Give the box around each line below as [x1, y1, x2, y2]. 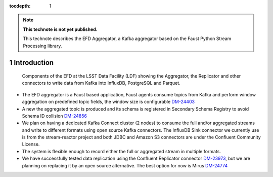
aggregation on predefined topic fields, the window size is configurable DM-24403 [22, 99, 195, 105]
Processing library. [23, 43, 62, 49]
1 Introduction [9, 58, 54, 67]
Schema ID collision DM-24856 [22, 113, 87, 119]
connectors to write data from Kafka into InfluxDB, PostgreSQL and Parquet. [22, 80, 180, 86]
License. [22, 141, 40, 147]
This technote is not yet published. [23, 26, 98, 32]
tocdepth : [9, 3, 31, 9]
